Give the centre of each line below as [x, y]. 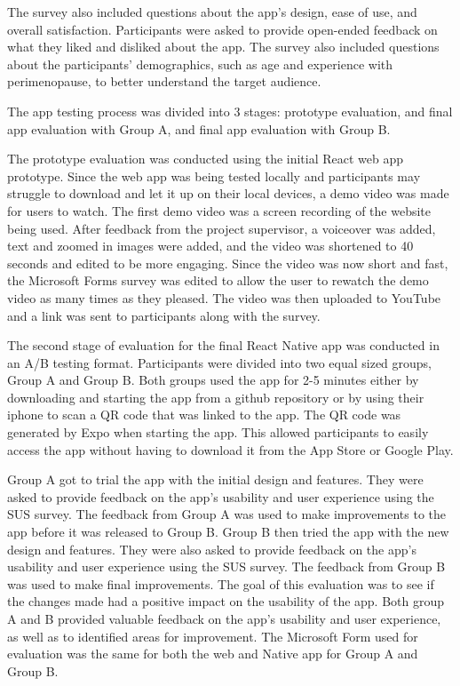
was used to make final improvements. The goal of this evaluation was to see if [221, 583]
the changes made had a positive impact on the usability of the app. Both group [226, 601]
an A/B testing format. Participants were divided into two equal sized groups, [220, 362]
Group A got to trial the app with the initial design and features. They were [215, 479]
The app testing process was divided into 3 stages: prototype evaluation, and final [230, 111]
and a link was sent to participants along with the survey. [164, 315]
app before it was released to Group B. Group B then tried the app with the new [228, 532]
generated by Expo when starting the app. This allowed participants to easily [218, 432]
